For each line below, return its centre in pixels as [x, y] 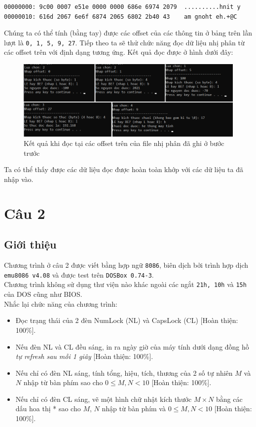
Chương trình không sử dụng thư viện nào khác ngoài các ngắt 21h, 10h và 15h [125, 284]
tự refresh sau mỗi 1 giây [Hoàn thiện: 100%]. [84, 356]
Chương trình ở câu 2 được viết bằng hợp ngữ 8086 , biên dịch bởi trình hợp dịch [126, 265]
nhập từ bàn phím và [134, 409]
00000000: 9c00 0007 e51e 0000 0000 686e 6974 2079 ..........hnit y [122, 7]
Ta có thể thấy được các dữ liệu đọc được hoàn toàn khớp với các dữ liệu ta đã [124, 169]
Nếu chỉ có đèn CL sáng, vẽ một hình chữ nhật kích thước [104, 399]
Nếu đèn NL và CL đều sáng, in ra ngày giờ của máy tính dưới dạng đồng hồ [132, 346]
